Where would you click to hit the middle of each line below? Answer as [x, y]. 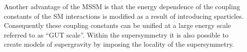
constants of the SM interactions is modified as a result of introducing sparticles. [124, 16]
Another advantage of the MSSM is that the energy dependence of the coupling [122, 6]
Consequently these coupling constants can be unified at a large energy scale [117, 25]
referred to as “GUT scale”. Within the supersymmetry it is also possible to [116, 34]
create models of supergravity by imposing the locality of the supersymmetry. [119, 44]
